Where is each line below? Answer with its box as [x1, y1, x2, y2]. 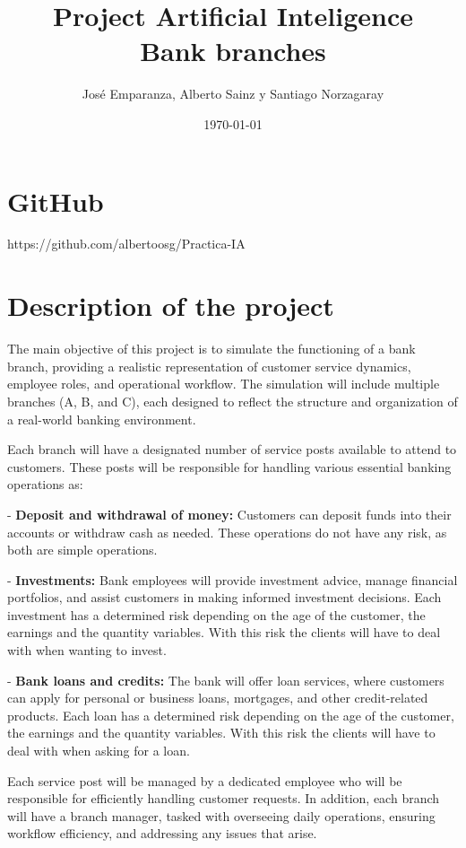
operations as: [7, 475, 83, 494]
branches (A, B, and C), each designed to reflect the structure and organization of [7, 391, 458, 410]
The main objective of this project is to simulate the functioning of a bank [7, 339, 416, 358]
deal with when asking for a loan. [7, 741, 190, 760]
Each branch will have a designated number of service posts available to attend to [7, 440, 457, 459]
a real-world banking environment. [7, 409, 196, 428]
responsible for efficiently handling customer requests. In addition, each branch [7, 789, 440, 808]
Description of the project [7, 287, 334, 324]
